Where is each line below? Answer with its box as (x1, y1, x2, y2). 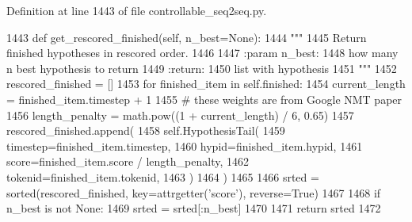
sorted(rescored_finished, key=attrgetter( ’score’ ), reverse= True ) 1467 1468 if (6, 184, 381, 201)
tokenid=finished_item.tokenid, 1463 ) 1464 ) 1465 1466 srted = (6, 168, 319, 185)
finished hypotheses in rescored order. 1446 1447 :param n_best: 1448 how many (6, 44, 399, 61)
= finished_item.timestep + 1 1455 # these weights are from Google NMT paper (6, 90, 402, 107)
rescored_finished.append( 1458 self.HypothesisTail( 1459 (6, 122, 285, 139)
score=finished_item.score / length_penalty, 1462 (6, 153, 249, 170)
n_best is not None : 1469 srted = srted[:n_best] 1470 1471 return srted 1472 (6, 200, 381, 216)
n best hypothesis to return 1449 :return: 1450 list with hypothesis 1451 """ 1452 (6, 59, 397, 76)
